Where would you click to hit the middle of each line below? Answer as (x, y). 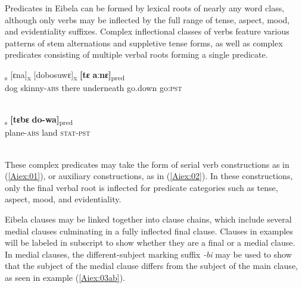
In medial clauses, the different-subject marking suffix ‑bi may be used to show (148, 254)
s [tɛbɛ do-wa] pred (39, 120)
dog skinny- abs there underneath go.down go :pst (94, 88)
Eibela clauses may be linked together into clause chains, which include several (148, 219)
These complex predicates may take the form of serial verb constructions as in (147, 164)
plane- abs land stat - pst (48, 132)
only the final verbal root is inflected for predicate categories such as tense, (141, 187)
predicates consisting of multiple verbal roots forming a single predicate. (136, 54)
